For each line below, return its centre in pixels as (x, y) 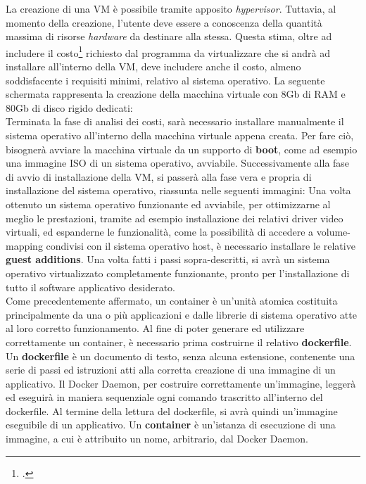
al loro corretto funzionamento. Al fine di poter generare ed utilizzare (155, 328)
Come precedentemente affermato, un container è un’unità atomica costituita (172, 301)
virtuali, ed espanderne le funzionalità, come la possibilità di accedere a (160, 232)
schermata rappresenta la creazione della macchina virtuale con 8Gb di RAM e (176, 94)
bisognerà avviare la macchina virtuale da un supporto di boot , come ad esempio (182, 149)
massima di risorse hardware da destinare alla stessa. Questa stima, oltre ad (169, 36)
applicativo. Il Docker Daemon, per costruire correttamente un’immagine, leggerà (181, 383)
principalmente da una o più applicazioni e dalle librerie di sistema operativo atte (181, 314)
